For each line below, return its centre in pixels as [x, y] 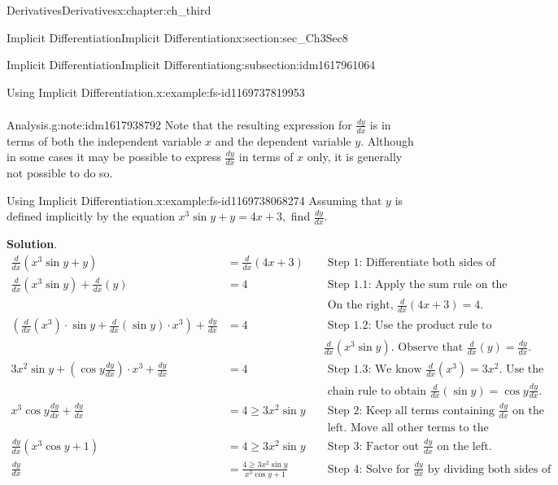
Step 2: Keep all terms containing [411, 411]
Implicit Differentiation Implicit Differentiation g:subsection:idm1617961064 [191, 65]
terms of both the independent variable [104, 140]
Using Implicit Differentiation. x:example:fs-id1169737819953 [156, 92]
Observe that [431, 348]
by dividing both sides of [489, 469]
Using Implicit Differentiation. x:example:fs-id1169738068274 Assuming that [194, 200]
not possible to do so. [60, 173]
